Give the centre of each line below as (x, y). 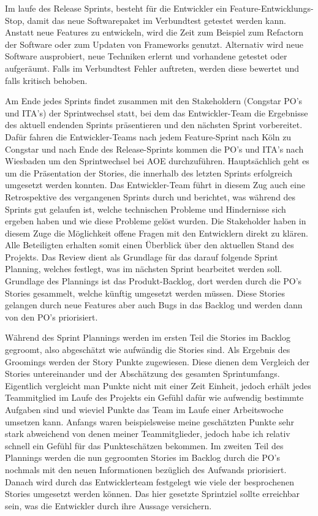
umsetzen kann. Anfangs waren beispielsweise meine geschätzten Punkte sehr (150, 421)
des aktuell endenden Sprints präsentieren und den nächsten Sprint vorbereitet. (154, 125)
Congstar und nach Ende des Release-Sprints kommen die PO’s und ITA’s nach (154, 149)
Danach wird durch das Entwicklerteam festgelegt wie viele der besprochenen (150, 481)
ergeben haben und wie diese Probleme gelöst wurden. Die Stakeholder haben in (156, 221)
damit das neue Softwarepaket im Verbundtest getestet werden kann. (157, 20)
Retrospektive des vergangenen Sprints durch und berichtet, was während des (150, 196)
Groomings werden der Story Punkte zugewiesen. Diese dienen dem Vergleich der (157, 361)
